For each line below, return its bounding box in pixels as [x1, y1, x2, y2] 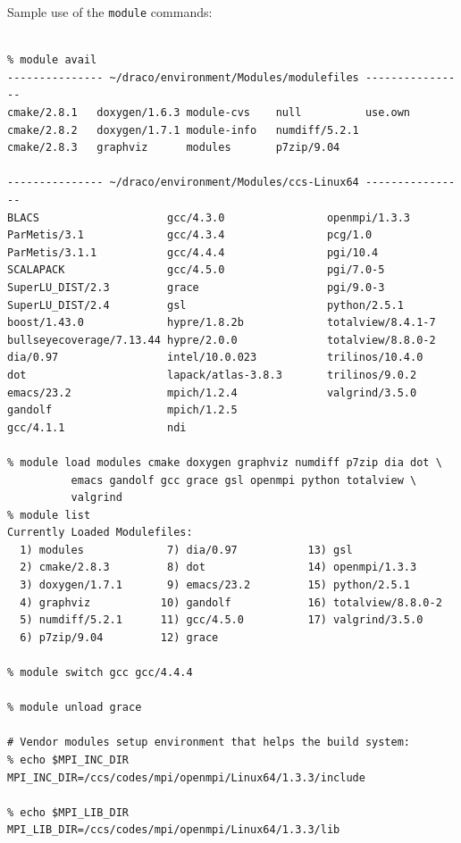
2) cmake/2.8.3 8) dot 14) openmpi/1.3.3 [20, 561, 417, 574]
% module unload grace [7, 701, 142, 714]
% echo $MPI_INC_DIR [7, 754, 130, 766]
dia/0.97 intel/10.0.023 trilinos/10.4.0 [7, 351, 423, 364]
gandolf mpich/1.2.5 [7, 404, 238, 417]
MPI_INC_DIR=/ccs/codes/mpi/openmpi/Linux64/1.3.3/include [7, 771, 365, 784]
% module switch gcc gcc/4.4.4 [7, 666, 193, 680]
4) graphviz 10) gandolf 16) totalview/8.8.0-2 [20, 596, 442, 609]
